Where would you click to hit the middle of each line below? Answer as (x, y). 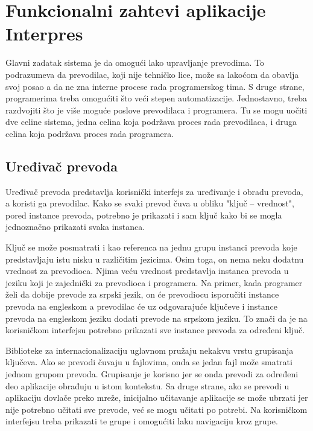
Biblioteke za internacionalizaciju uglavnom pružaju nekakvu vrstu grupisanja (150, 350)
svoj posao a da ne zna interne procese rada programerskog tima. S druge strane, (155, 86)
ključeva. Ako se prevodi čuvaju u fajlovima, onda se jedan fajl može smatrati (149, 362)
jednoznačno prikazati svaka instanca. (75, 227)
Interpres (44, 34)
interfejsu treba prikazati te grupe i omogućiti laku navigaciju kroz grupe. (142, 421)
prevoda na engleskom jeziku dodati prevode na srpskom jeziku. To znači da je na (156, 318)
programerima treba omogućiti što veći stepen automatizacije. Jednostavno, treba (156, 98)
